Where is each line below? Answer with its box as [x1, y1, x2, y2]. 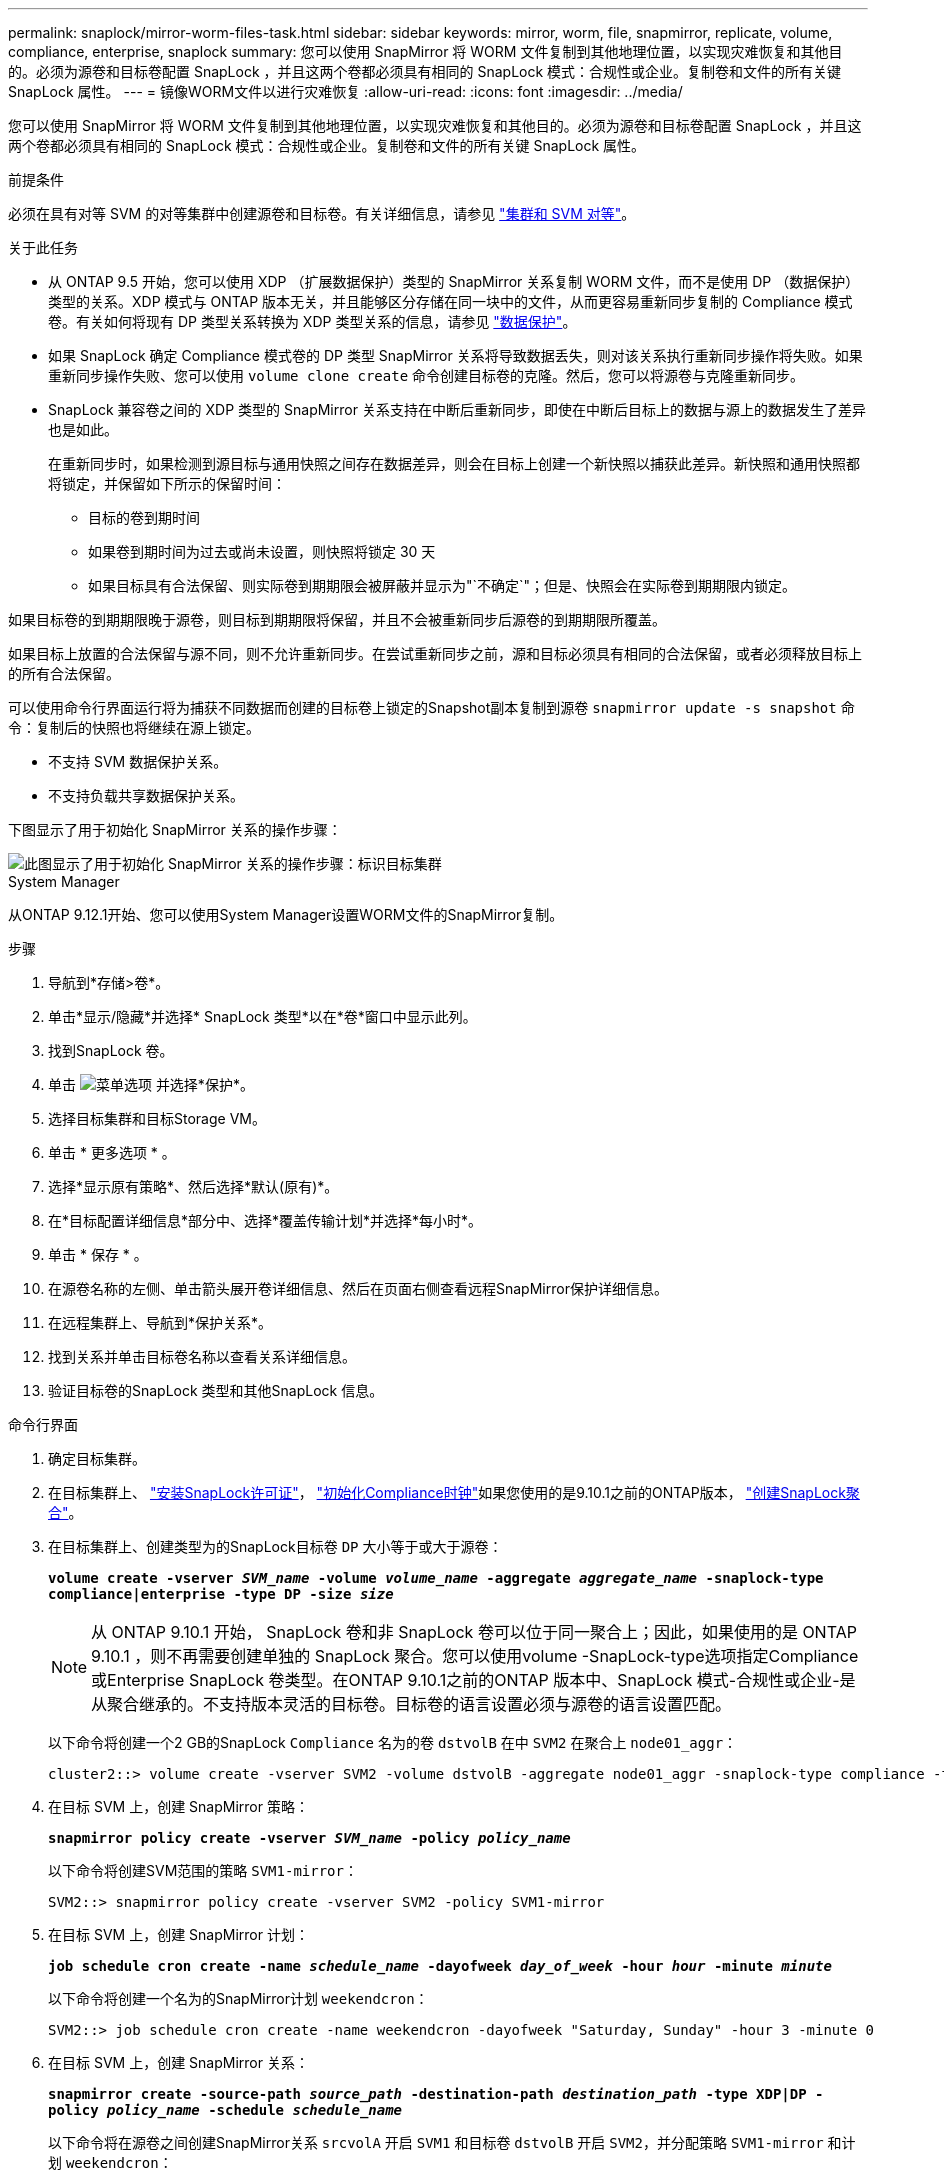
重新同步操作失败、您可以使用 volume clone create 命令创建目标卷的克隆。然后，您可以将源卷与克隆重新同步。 [48, 367, 805, 384]
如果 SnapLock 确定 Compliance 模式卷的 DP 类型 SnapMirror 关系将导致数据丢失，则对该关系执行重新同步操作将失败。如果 [48, 347, 863, 364]
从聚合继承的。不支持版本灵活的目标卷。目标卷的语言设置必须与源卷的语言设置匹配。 [91, 1694, 732, 1714]
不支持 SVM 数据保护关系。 [48, 753, 228, 770]
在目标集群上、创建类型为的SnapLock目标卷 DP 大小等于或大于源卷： [48, 1538, 503, 1555]
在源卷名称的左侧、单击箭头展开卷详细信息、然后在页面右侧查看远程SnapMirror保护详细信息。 [48, 1280, 668, 1297]
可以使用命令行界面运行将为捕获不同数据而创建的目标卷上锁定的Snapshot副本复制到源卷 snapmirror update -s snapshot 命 [8, 699, 855, 716]
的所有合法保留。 [8, 665, 120, 682]
